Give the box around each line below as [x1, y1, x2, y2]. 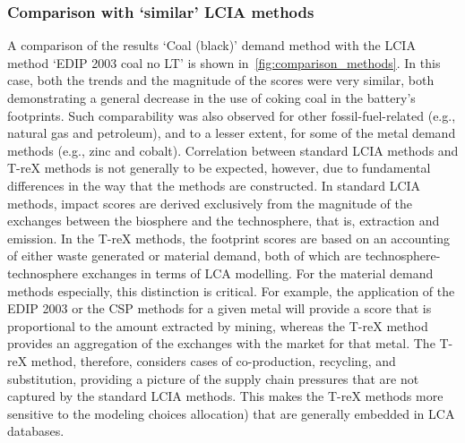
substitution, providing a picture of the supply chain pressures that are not [7, 369, 419, 388]
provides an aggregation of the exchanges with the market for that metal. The [7, 334, 435, 353]
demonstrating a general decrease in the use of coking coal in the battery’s [7, 89, 416, 106]
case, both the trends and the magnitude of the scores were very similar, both [7, 71, 435, 89]
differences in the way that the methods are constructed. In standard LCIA [7, 175, 421, 194]
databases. [7, 422, 65, 440]
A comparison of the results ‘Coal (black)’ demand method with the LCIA [7, 36, 416, 55]
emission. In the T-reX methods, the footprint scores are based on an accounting [7, 228, 451, 247]
